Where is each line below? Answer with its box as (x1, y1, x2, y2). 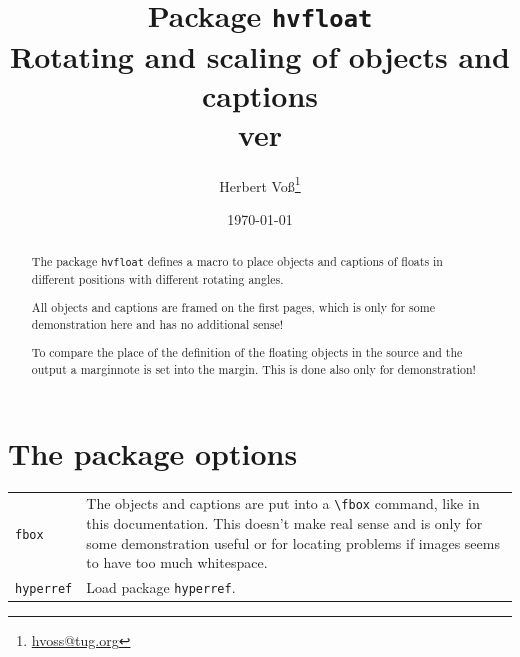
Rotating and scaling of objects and (10, 35, 510, 76)
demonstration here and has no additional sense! (31, 315, 284, 332)
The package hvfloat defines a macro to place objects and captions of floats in (31, 253, 443, 270)
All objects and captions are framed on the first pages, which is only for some (31, 299, 435, 316)
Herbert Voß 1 (219, 172, 301, 196)
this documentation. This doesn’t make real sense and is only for (86, 513, 483, 533)
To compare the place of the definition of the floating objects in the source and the (31, 344, 463, 361)
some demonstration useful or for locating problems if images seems (86, 532, 500, 553)
